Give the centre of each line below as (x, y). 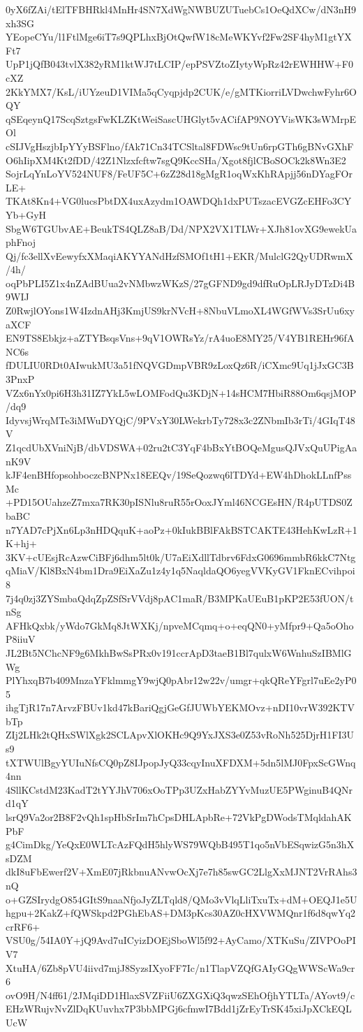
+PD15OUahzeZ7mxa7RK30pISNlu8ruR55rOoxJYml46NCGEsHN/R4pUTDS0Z (179, 502)
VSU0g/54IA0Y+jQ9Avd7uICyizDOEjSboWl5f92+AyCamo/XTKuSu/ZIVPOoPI (181, 940)
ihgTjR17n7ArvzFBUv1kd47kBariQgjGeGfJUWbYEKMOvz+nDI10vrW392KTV (180, 707)
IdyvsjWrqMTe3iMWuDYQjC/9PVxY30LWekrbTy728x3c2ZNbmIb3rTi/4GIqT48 (180, 420)
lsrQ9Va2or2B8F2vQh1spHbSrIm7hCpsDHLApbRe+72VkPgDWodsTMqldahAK (179, 817)
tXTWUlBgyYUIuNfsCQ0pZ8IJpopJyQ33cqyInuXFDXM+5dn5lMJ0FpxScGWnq (181, 762)
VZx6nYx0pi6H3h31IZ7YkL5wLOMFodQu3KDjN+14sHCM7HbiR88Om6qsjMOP (181, 392)
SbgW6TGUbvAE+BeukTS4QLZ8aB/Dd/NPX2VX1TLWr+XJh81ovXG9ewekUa (181, 228)
